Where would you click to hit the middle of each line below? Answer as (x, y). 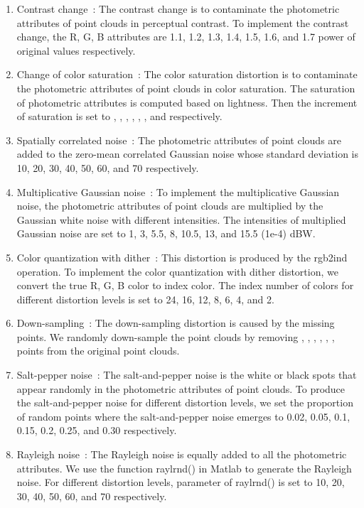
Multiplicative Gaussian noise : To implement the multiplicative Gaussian (178, 191)
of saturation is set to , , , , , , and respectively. (119, 116)
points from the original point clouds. (98, 351)
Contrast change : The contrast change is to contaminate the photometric (178, 9)
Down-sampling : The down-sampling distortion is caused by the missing (176, 323)
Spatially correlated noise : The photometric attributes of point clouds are (179, 140)
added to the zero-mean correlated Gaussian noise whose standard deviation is (187, 154)
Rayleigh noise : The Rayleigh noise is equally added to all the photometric (182, 454)
